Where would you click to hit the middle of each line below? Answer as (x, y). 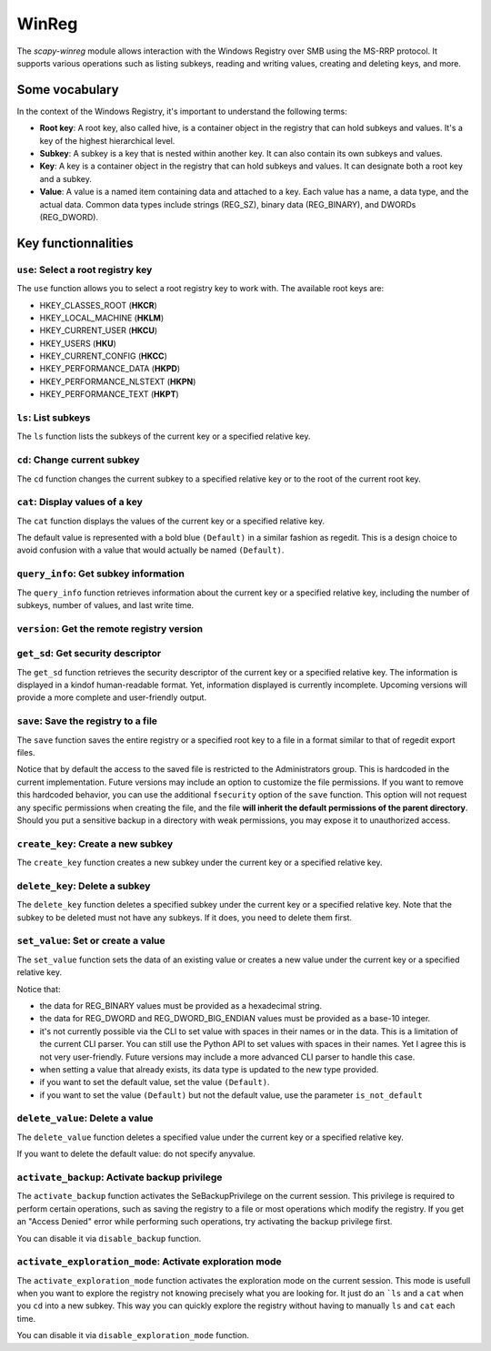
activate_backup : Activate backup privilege (120, 1177)
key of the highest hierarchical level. (107, 140)
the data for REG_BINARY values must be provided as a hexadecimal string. (181, 1005)
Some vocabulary (68, 90)
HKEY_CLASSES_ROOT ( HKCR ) (99, 305)
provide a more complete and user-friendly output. (112, 697)
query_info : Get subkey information (101, 574)
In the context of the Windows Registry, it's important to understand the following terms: (182, 111)
